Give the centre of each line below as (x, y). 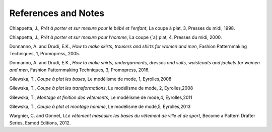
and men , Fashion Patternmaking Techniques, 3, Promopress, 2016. (79, 70)
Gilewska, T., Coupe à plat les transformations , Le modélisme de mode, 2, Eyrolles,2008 (101, 88)
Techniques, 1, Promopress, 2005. (45, 53)
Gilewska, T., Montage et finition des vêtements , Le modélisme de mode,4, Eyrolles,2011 (101, 97)
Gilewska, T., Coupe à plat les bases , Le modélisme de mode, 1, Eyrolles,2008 (90, 79)
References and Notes (57, 13)
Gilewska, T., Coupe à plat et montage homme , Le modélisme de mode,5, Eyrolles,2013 (100, 107)
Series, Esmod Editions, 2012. (40, 122)
